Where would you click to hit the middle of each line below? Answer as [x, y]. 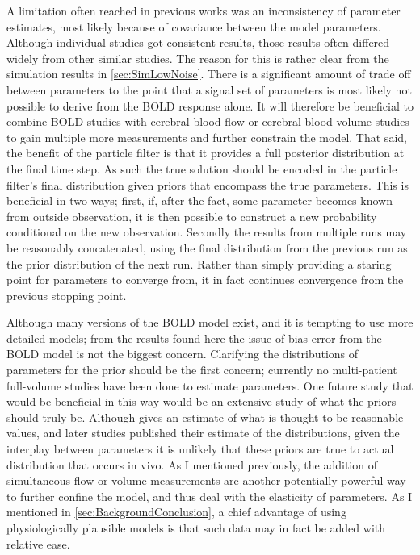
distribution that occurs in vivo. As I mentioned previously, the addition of [192, 464]
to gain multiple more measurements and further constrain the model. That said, [207, 137]
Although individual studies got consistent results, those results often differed [198, 42]
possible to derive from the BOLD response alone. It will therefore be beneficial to [210, 105]
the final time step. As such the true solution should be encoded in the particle [202, 168]
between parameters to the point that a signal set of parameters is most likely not [209, 89]
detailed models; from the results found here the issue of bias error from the [194, 338]
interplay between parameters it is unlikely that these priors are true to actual [200, 449]
